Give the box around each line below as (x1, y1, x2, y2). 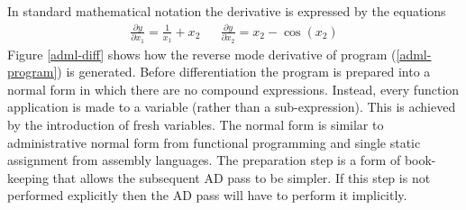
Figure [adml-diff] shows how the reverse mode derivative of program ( (7, 44, 397, 63)
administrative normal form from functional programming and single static (7, 132, 421, 151)
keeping (7, 168, 49, 187)
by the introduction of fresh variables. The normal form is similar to (7, 115, 384, 134)
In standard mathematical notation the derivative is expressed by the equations (7, 2, 446, 20)
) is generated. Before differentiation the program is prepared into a (57, 62, 431, 81)
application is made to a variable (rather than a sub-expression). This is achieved (7, 97, 456, 116)
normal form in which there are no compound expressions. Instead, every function (7, 79, 460, 98)
